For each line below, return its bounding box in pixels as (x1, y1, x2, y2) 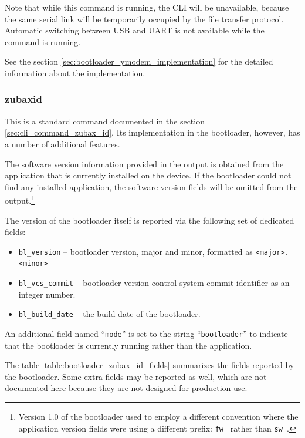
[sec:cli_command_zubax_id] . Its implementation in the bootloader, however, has (5, 126, 300, 139)
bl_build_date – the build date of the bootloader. (18, 308, 201, 320)
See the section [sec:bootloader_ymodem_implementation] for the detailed (5, 55, 273, 68)
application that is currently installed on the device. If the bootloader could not (5, 169, 292, 181)
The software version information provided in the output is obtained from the (5, 157, 284, 170)
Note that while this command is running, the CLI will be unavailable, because (5, 1, 289, 13)
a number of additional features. (5, 137, 120, 150)
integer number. (18, 288, 76, 300)
